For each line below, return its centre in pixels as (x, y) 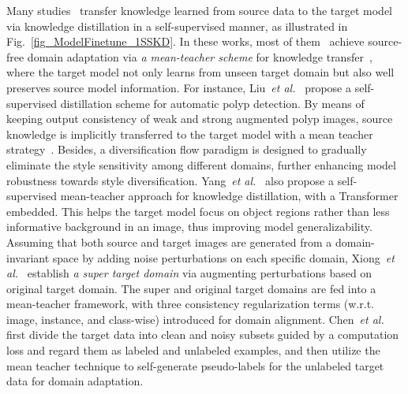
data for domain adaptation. (75, 381)
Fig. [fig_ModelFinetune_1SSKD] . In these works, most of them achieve (185, 41)
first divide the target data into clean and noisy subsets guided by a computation (203, 335)
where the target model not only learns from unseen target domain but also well (200, 72)
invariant (28, 257)
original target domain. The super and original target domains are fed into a (191, 288)
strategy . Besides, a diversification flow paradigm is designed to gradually (187, 149)
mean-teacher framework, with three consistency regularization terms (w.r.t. (191, 304)
